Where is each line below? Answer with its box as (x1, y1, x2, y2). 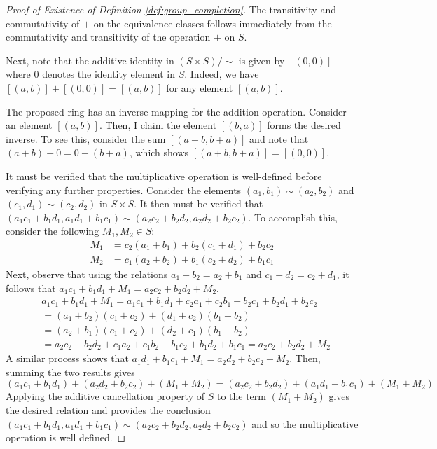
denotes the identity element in (42, 67, 175, 81)
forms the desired (267, 118, 341, 132)
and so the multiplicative (251, 416, 359, 431)
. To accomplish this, (248, 209, 338, 224)
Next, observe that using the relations (6, 266, 168, 281)
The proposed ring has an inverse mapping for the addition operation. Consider (6, 104, 347, 118)
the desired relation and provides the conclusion (6, 402, 211, 417)
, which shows (129, 145, 189, 160)
